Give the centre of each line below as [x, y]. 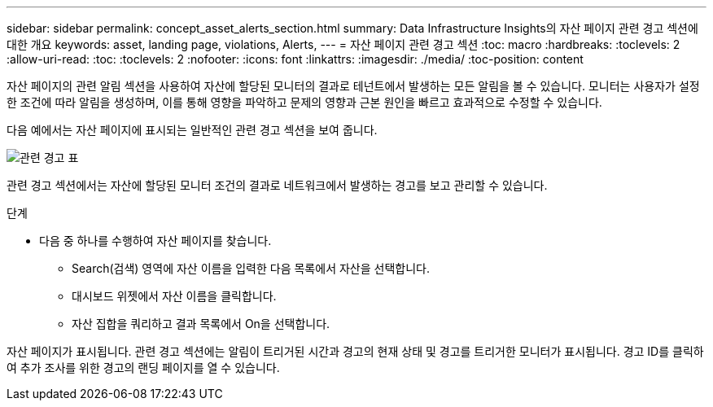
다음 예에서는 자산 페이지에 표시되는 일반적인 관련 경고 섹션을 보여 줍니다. [192, 130]
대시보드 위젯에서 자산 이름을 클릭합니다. [174, 296]
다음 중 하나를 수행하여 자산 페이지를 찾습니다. [155, 241]
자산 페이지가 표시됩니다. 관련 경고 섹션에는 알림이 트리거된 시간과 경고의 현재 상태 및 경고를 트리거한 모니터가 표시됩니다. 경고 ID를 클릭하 [355, 351]
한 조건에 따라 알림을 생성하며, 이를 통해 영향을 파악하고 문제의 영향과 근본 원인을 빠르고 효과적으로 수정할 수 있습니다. [304, 102]
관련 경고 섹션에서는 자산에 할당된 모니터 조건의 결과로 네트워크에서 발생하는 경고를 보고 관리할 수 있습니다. [277, 185]
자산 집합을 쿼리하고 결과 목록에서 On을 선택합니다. [201, 324]
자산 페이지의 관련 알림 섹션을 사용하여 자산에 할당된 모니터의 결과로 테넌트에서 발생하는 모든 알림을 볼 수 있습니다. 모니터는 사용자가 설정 [353, 86]
